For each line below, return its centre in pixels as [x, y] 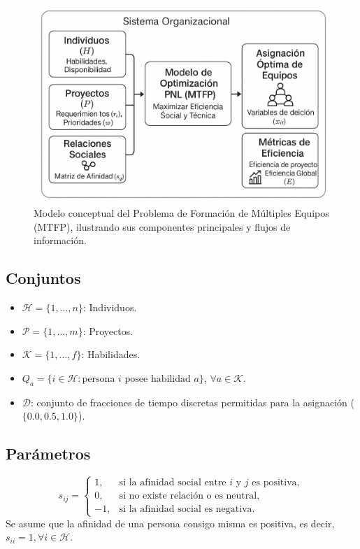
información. [60, 240]
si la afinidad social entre [173, 483]
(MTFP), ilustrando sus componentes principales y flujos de [162, 226]
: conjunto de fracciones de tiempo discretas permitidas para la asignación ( [193, 402]
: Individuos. [110, 307]
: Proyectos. [108, 330]
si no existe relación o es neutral [188, 496]
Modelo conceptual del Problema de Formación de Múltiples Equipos [181, 212]
